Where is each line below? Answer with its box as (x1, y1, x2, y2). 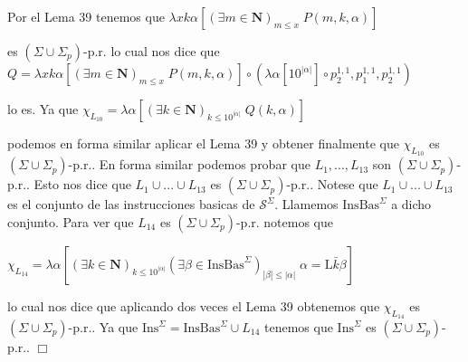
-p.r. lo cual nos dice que (83, 42, 220, 60)
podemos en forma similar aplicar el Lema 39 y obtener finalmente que (7, 134, 399, 152)
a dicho (391, 195, 432, 214)
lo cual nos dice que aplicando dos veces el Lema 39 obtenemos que (7, 296, 380, 315)
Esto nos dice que (33, 175, 131, 194)
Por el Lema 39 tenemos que (7, 7, 165, 25)
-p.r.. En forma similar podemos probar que (68, 155, 310, 174)
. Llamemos (274, 195, 339, 214)
